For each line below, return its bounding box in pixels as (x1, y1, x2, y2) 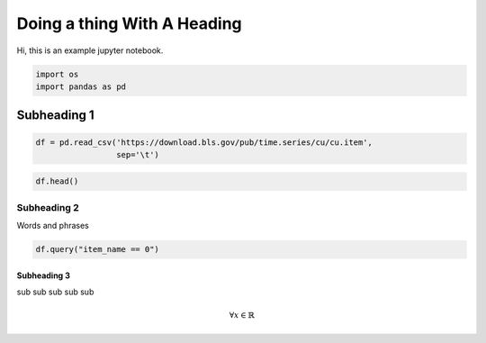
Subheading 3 (16, 270, 71, 281)
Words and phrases (16, 221, 89, 231)
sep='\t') (115, 149, 159, 159)
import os (35, 68, 79, 79)
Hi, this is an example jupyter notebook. (16, 45, 164, 56)
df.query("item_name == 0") (35, 244, 159, 255)
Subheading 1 (16, 108, 94, 123)
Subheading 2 (16, 201, 80, 213)
